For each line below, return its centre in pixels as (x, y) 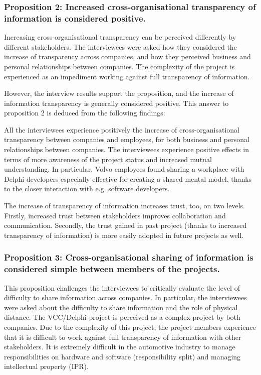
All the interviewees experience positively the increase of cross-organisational (122, 129)
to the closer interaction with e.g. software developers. (87, 189)
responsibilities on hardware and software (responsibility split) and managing (122, 356)
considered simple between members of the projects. (112, 269)
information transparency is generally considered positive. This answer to (116, 103)
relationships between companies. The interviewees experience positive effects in (126, 149)
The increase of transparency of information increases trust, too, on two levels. (124, 206)
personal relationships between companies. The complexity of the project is (119, 66)
